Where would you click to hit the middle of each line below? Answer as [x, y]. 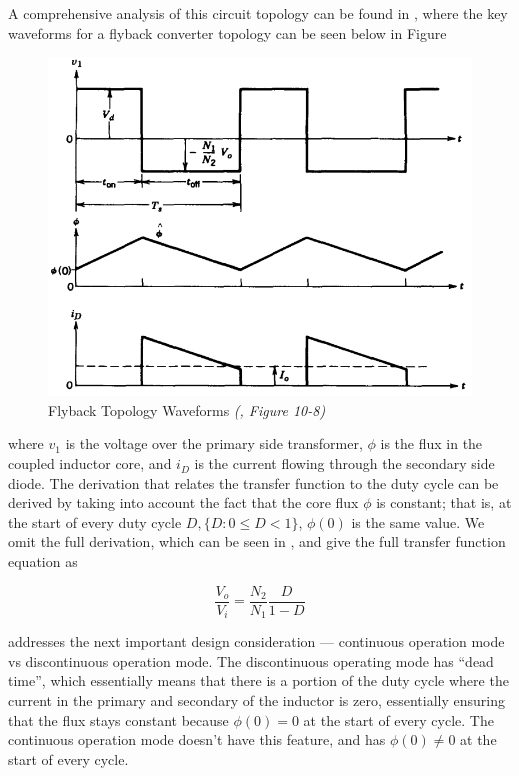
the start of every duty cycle [95, 521]
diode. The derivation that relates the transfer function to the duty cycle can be [253, 482]
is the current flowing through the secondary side [344, 463]
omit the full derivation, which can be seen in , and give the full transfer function [257, 541]
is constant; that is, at [444, 502]
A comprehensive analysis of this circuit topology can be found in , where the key [258, 13]
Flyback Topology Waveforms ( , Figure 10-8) [187, 409]
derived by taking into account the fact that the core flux [183, 502]
